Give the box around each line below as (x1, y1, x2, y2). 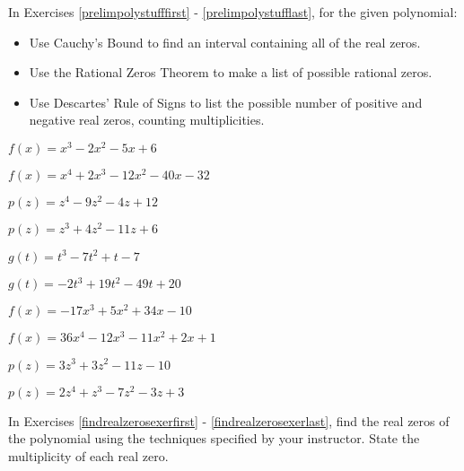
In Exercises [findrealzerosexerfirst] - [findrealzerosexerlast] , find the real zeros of (8, 411, 450, 430)
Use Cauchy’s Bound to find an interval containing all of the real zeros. (29, 32, 421, 51)
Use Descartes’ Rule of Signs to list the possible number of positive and (29, 92, 423, 111)
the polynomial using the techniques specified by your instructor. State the (8, 429, 420, 448)
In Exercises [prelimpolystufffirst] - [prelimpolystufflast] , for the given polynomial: (8, 3, 458, 21)
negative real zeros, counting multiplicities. (29, 110, 265, 129)
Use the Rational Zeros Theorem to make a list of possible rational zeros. (29, 63, 433, 82)
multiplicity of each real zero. (8, 446, 169, 465)
